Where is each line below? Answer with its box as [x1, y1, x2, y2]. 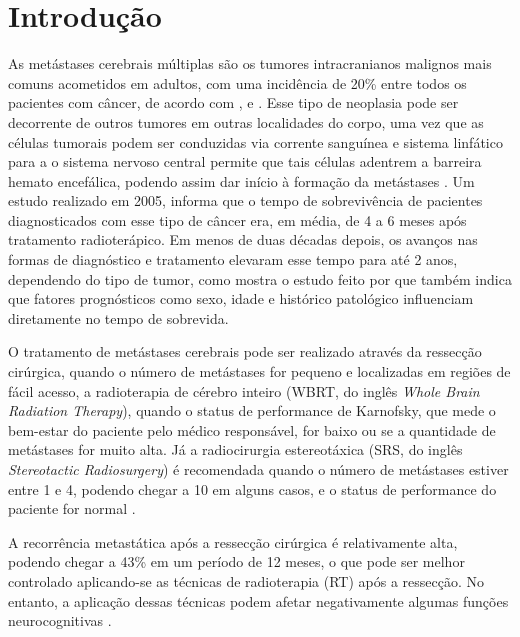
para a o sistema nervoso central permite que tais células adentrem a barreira [8, 151, 482, 172]
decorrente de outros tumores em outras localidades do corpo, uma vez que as [8, 111, 484, 132]
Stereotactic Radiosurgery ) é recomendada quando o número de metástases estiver [8, 459, 509, 479]
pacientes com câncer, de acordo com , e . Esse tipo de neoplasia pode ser [8, 92, 459, 113]
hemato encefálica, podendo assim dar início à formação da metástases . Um [8, 170, 475, 191]
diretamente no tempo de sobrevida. [8, 307, 229, 328]
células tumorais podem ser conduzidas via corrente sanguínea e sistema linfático [8, 131, 503, 152]
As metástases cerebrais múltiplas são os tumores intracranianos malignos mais [8, 53, 492, 74]
